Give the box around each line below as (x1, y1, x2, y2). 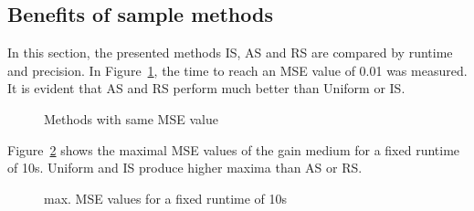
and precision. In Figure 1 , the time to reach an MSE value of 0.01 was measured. (7, 60, 468, 79)
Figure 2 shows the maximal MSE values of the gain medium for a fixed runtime (7, 140, 460, 159)
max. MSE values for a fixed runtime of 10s (44, 188, 288, 207)
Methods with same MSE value (44, 109, 218, 128)
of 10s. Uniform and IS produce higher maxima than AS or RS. (7, 158, 363, 177)
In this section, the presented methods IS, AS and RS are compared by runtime (7, 43, 453, 62)
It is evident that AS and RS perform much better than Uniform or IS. (7, 79, 406, 98)
